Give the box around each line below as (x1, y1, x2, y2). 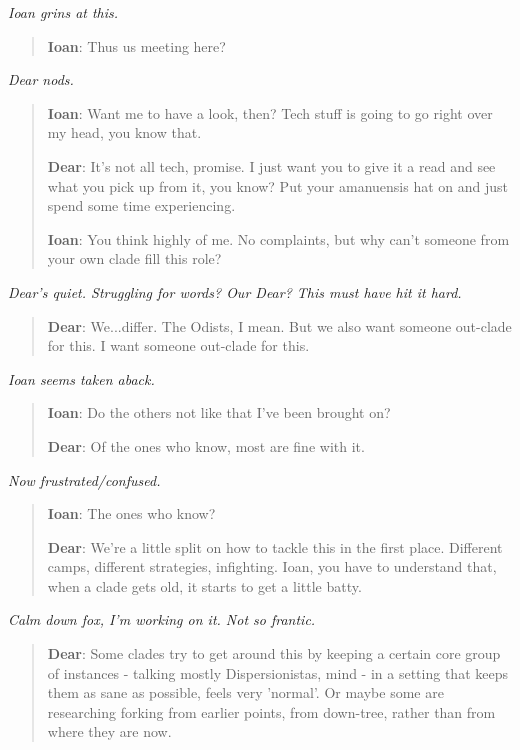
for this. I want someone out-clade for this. (47, 335, 310, 356)
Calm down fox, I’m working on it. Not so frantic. (8, 609, 316, 630)
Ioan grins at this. (8, 2, 119, 22)
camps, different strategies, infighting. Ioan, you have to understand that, (47, 556, 497, 577)
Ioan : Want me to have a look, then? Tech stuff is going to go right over (47, 102, 493, 123)
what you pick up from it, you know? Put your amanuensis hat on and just (47, 175, 509, 196)
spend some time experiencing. (47, 195, 236, 216)
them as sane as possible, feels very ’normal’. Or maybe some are (47, 682, 444, 703)
